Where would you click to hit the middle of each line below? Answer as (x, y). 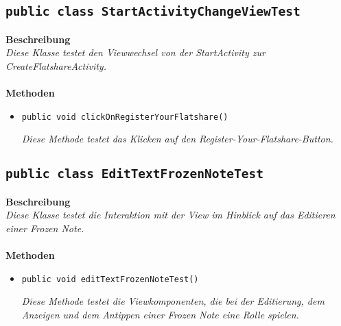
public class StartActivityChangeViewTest (153, 12)
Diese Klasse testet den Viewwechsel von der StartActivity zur (136, 52)
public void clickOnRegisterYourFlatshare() (125, 117)
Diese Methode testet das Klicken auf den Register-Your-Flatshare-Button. (177, 139)
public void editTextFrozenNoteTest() (110, 279)
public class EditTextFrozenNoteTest (134, 174)
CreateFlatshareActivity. (56, 65)
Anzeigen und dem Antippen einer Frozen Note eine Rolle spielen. (160, 314)
